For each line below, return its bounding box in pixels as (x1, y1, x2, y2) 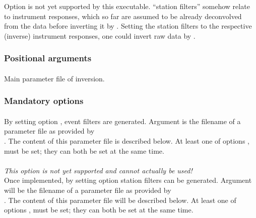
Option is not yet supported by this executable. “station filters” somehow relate (4, 1, 250, 11)
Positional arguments (4, 52, 92, 64)
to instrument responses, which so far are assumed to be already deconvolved (4, 11, 242, 21)
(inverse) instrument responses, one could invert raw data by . (4, 30, 196, 41)
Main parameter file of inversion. (4, 73, 105, 83)
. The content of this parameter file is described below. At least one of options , (4, 136, 249, 146)
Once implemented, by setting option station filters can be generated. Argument (4, 175, 252, 185)
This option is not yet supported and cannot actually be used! (4, 165, 193, 175)
